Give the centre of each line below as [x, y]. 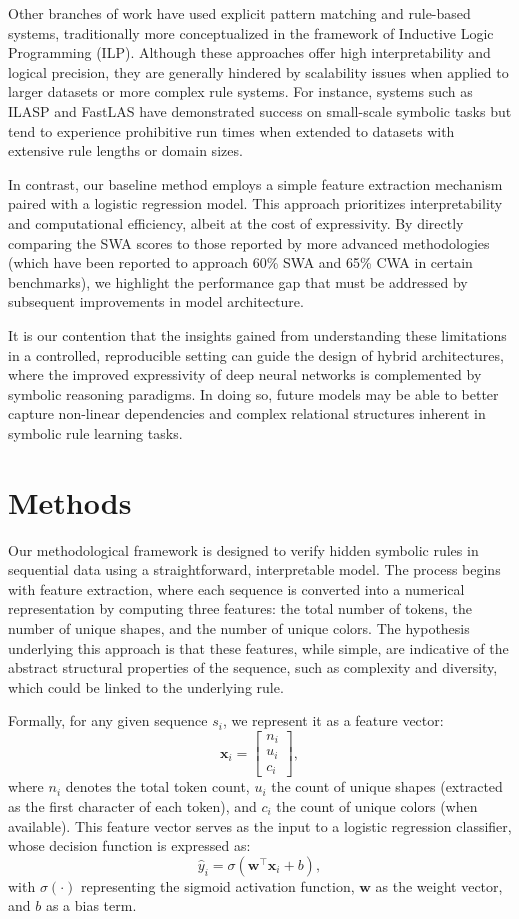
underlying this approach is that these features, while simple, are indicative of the [258, 647]
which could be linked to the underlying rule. [146, 686]
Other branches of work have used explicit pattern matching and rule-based [239, 13]
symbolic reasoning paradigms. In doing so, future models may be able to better [253, 393]
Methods [70, 501]
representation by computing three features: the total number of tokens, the [240, 608]
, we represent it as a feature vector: [333, 720]
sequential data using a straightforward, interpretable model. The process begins [254, 569]
